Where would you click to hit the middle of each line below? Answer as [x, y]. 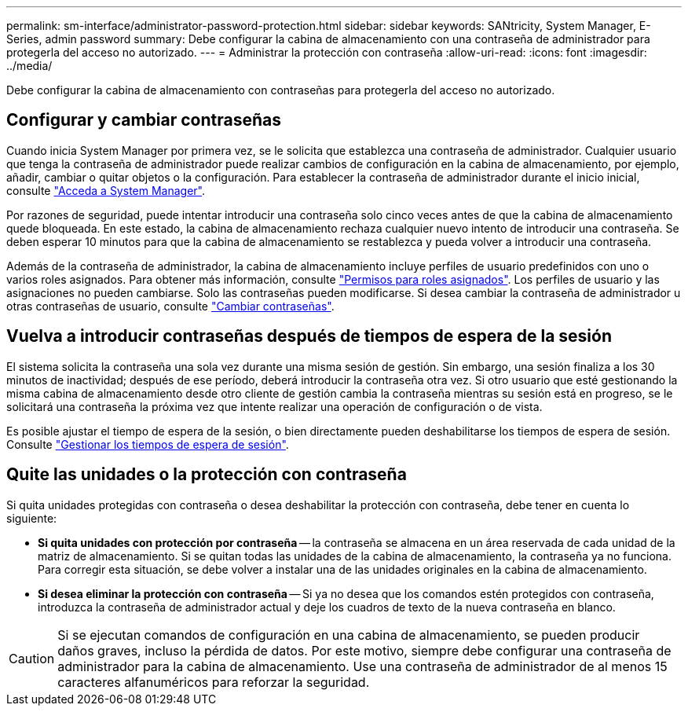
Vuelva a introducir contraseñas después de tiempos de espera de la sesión [309, 336]
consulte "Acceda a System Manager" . [106, 190]
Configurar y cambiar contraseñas [144, 120]
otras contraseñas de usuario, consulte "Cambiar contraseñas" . [170, 306]
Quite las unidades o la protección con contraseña [207, 475]
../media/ [29, 66]
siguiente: [32, 518]
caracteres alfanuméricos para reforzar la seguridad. [214, 682]
